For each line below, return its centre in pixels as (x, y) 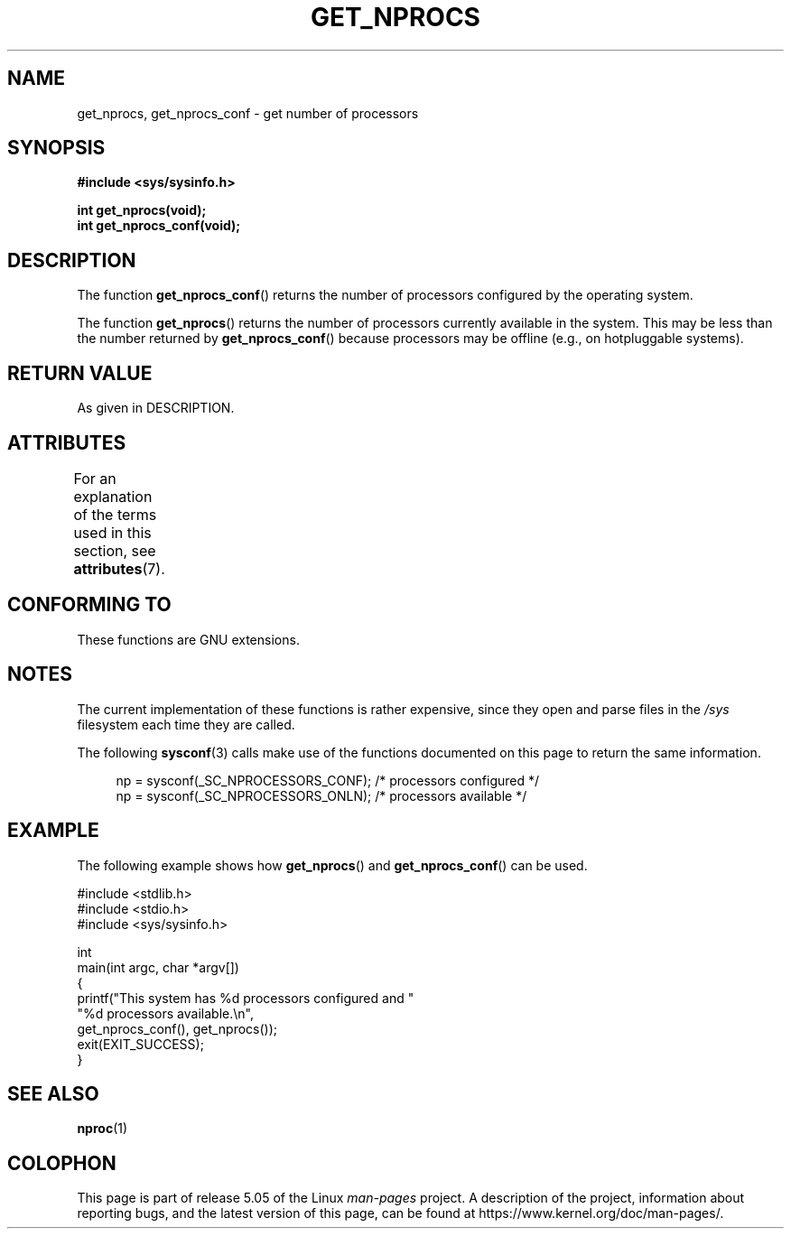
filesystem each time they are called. (186, 724)
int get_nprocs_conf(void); (159, 226)
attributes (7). (119, 568)
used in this (112, 532)
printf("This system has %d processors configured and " (246, 998)
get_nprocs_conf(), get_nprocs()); (177, 1028)
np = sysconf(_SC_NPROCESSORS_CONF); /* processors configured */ (328, 780)
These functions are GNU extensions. (188, 639)
